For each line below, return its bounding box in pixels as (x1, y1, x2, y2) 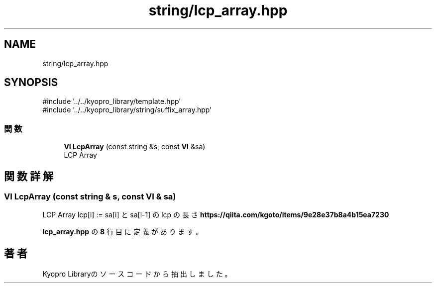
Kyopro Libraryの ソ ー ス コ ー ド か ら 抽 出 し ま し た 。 (42, 270, 232, 279)
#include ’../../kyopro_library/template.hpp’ (42, 97, 181, 106)
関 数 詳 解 (4, 170, 53, 183)
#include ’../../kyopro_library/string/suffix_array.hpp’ (42, 105, 212, 114)
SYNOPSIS (4, 76, 58, 89)
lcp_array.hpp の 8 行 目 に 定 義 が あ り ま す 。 (42, 227, 203, 236)
